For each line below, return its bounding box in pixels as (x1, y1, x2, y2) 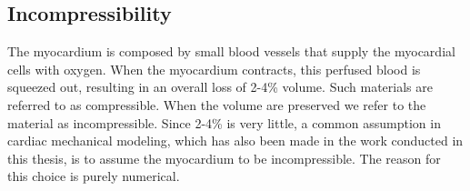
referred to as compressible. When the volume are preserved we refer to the (7, 95, 426, 114)
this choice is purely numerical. (7, 166, 180, 186)
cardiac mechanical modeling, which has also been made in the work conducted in (7, 131, 464, 150)
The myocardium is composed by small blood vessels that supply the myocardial (7, 42, 455, 61)
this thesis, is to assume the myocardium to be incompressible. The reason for (7, 148, 441, 167)
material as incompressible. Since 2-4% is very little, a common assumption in (7, 113, 441, 132)
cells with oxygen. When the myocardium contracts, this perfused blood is (7, 59, 421, 78)
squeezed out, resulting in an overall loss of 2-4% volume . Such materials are (7, 77, 433, 96)
